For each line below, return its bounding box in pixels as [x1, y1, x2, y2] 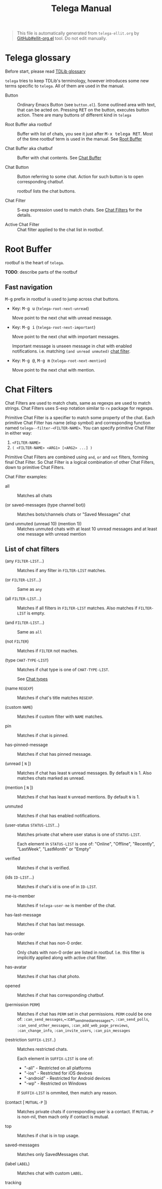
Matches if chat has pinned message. [17, 751, 92, 757]
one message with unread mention [17, 531, 86, 537]
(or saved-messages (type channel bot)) [5, 502, 86, 507]
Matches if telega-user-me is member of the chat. [17, 902, 116, 908]
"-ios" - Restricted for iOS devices [24, 1070, 93, 1076]
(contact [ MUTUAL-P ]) [5, 1099, 47, 1105]
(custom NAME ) [5, 704, 33, 710]
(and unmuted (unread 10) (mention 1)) [5, 521, 82, 526]
